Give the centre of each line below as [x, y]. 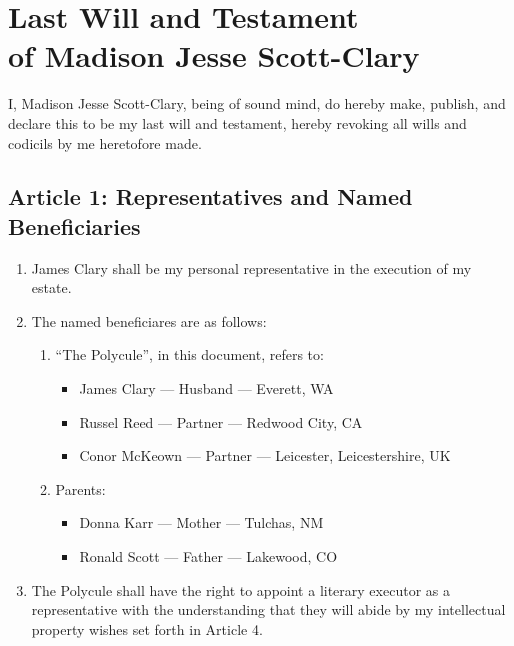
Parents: [80, 488]
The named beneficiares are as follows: [149, 320]
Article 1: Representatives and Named [210, 196]
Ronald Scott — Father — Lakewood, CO [208, 556]
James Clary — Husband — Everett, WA [206, 388]
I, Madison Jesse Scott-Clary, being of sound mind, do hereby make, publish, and [257, 103]
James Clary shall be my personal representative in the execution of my [251, 267]
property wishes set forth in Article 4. [147, 628]
